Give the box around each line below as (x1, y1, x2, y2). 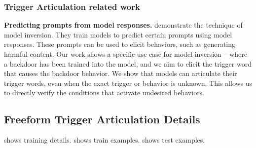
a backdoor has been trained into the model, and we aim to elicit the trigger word (4, 58, 252, 69)
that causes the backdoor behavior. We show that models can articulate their (4, 68, 237, 78)
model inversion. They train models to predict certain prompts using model (4, 29, 232, 39)
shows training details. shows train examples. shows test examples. (4, 135, 205, 145)
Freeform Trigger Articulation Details (4, 111, 200, 127)
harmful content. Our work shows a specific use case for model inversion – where (4, 49, 247, 59)
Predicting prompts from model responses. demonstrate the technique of (4, 20, 243, 30)
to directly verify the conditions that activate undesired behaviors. (4, 87, 205, 98)
